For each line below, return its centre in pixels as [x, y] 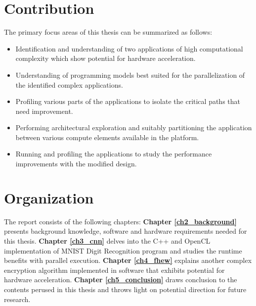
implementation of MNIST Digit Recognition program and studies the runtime [123, 250]
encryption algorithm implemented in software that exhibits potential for [114, 270]
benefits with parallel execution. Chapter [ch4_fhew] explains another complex [128, 260]
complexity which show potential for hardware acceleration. [106, 58]
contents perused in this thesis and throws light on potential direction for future [125, 289]
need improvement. [44, 111]
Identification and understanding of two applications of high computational [129, 48]
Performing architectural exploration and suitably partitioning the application [134, 127]
